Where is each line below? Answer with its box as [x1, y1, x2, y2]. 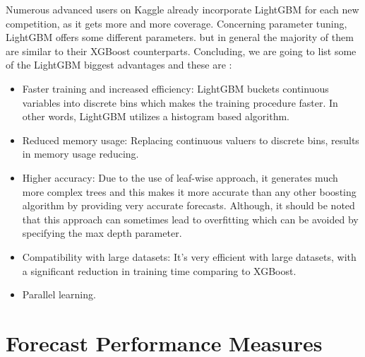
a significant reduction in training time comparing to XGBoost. [22, 263, 297, 278]
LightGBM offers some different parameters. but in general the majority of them [6, 30, 354, 45]
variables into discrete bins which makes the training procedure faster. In [22, 95, 338, 110]
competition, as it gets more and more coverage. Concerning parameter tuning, [6, 16, 347, 30]
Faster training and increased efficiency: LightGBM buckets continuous [22, 81, 329, 95]
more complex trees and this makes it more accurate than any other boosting [22, 184, 357, 199]
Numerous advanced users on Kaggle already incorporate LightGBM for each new [6, 2, 359, 16]
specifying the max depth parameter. [22, 226, 182, 240]
